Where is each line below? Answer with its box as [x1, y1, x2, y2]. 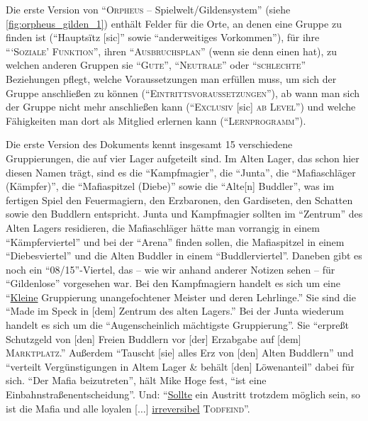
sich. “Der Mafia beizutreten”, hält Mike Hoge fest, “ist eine [6, 373, 267, 388]
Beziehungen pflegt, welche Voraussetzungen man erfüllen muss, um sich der [6, 71, 337, 86]
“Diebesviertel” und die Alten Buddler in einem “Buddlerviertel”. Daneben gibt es [6, 248, 362, 263]
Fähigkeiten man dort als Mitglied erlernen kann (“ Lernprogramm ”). [6, 113, 306, 128]
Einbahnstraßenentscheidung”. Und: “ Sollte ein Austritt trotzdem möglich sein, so [6, 387, 361, 402]
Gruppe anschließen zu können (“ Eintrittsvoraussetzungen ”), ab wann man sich [6, 85, 360, 100]
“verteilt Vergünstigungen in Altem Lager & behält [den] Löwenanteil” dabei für [6, 359, 355, 374]
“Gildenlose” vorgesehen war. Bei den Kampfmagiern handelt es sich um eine [6, 276, 341, 291]
